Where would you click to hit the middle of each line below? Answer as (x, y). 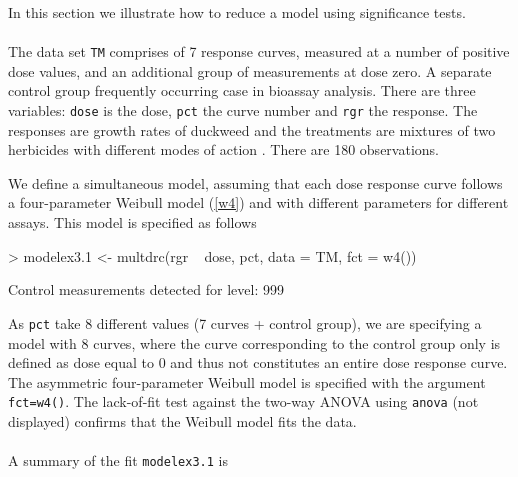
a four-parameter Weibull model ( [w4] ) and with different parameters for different (258, 202)
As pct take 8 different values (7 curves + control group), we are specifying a (245, 322)
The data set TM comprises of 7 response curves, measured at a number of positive (259, 51)
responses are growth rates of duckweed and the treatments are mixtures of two (252, 129)
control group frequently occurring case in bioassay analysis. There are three (242, 90)
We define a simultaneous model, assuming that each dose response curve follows (255, 182)
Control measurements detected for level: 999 (146, 289)
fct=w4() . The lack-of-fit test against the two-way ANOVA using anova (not (243, 401)
